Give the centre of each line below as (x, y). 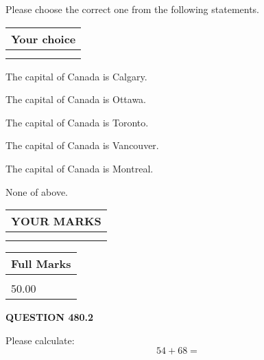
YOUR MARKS (56, 221)
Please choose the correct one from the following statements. (133, 9)
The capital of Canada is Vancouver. (82, 145)
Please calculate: (40, 340)
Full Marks (41, 264)
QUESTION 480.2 (50, 317)
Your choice (44, 38)
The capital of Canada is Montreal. (80, 168)
